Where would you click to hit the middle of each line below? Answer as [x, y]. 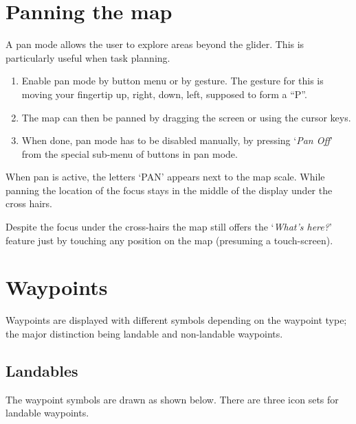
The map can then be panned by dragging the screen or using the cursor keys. [186, 117]
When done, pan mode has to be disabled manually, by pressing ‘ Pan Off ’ [177, 140]
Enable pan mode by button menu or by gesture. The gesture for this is [173, 81]
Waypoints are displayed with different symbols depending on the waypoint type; [176, 320]
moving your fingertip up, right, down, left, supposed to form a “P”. [164, 94]
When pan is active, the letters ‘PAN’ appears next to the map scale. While [165, 177]
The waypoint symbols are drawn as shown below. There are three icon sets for [172, 399]
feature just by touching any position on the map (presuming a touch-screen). [169, 240]
